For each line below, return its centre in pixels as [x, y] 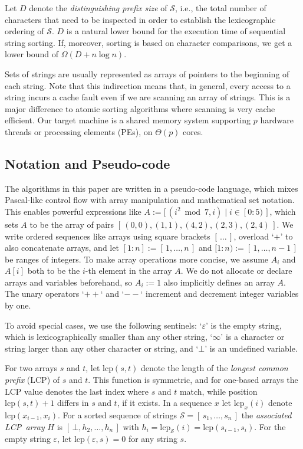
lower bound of [32, 54]
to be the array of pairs [72, 224]
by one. [18, 305]
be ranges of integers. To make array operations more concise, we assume [137, 259]
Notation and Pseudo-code [88, 163]
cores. [193, 131]
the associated [266, 415]
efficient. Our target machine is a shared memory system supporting [128, 120]
